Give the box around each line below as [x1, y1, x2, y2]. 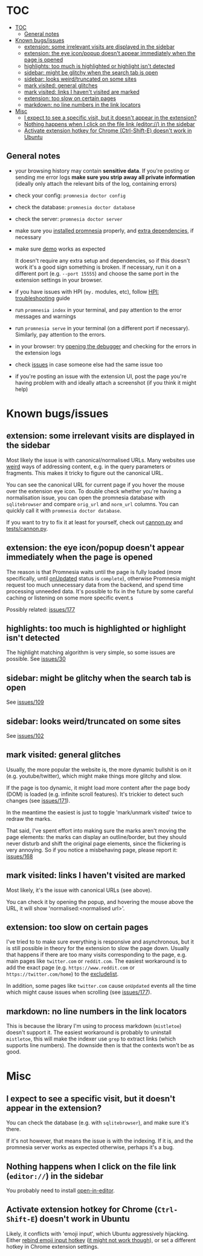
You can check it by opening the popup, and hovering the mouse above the [6, 898, 194, 905]
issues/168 [6, 853, 33, 860]
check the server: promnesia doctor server [14, 215, 123, 222]
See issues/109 [6, 698, 44, 706]
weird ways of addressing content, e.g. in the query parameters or [6, 462, 172, 470]
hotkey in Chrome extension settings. [6, 1243, 99, 1250]
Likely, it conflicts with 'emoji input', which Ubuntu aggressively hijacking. [6, 1230, 189, 1237]
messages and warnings [14, 312, 77, 320]
